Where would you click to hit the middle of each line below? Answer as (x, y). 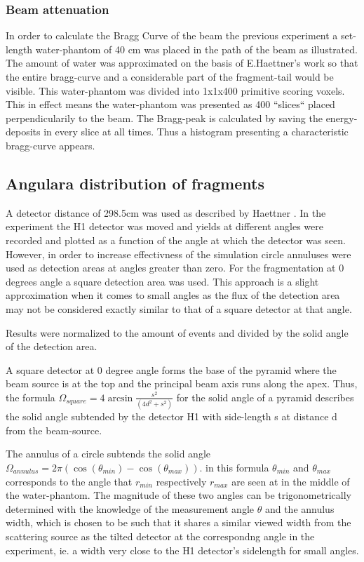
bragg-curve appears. (50, 145)
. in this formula (234, 467)
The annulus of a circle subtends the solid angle (108, 454)
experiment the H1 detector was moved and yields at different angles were (164, 226)
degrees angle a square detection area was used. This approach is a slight (162, 281)
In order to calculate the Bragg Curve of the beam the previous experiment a (172, 35)
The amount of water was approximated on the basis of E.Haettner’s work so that (182, 63)
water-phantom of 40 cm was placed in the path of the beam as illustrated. (196, 49)
